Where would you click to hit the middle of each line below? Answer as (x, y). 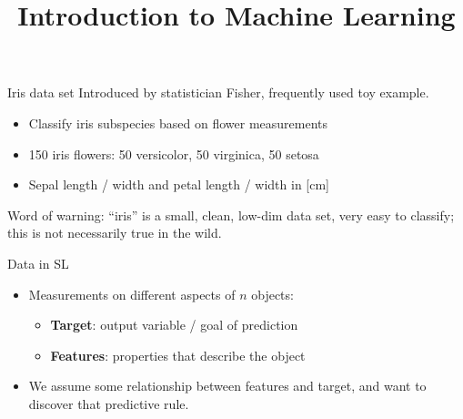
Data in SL (38, 263)
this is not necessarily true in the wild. (115, 233)
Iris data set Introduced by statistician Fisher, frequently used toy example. (218, 92)
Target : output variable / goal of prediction (174, 325)
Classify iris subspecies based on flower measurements (178, 123)
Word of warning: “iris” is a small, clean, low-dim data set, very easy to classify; (231, 215)
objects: (272, 294)
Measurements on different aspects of (132, 294)
